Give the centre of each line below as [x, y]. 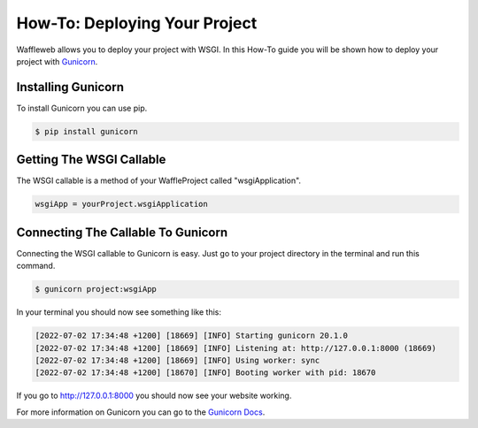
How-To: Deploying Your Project [137, 23]
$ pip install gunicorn [87, 131]
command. [36, 266]
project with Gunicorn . [57, 61]
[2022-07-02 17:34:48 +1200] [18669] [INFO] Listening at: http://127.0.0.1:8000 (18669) [236, 348]
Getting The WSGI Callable [91, 160]
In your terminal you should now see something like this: [119, 312]
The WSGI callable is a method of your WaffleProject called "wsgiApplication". [158, 180]
